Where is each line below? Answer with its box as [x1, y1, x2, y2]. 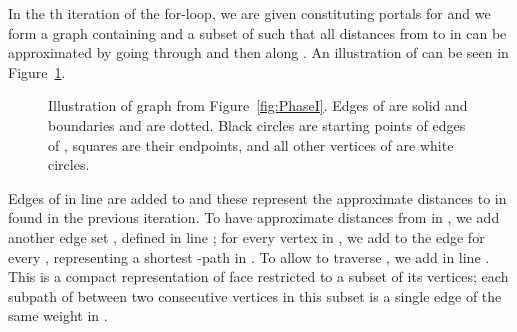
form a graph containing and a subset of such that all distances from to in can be [8, 22, 507, 43]
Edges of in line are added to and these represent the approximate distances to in [8, 187, 507, 208]
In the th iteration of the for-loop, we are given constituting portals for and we [8, 3, 491, 23]
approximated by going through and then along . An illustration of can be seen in [8, 42, 509, 63]
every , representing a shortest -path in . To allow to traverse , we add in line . [8, 246, 490, 267]
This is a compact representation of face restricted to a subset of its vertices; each [8, 266, 509, 287]
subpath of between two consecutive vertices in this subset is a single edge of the [8, 285, 502, 306]
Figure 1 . [8, 61, 66, 82]
